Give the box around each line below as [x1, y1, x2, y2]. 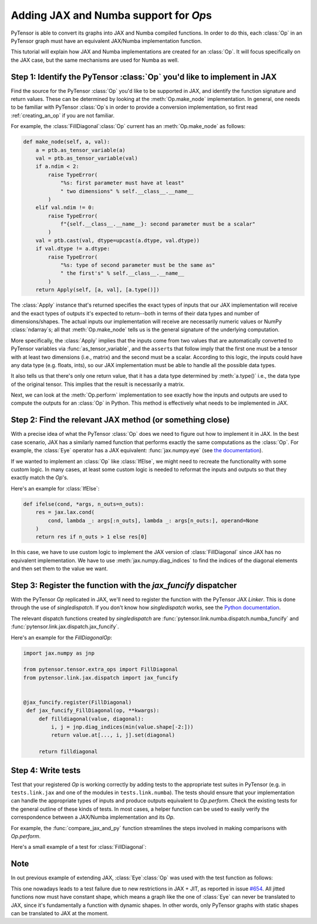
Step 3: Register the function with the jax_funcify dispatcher [11, 580, 237, 590]
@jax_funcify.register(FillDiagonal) [23, 699, 132, 705]
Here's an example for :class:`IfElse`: [11, 485, 100, 492]
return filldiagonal [38, 748, 98, 755]
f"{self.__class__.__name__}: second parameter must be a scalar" [60, 221, 255, 227]
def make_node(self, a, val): [23, 139, 110, 145]
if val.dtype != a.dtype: [35, 246, 110, 252]
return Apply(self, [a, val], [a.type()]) [35, 287, 160, 293]
